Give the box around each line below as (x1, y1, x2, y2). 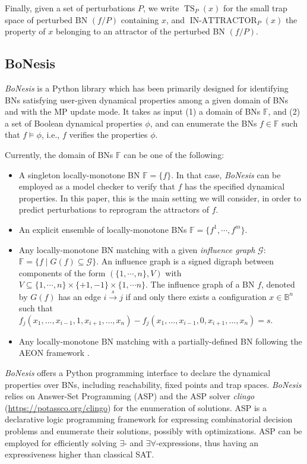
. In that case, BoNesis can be (171, 168, 281, 181)
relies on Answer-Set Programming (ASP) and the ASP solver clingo (5, 390, 255, 402)
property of (5, 25, 46, 37)
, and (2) (268, 105, 300, 118)
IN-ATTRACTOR (189, 16, 257, 25)
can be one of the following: (124, 148, 224, 160)
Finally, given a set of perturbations (5, 2, 135, 14)
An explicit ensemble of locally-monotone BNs (18, 223, 187, 235)
